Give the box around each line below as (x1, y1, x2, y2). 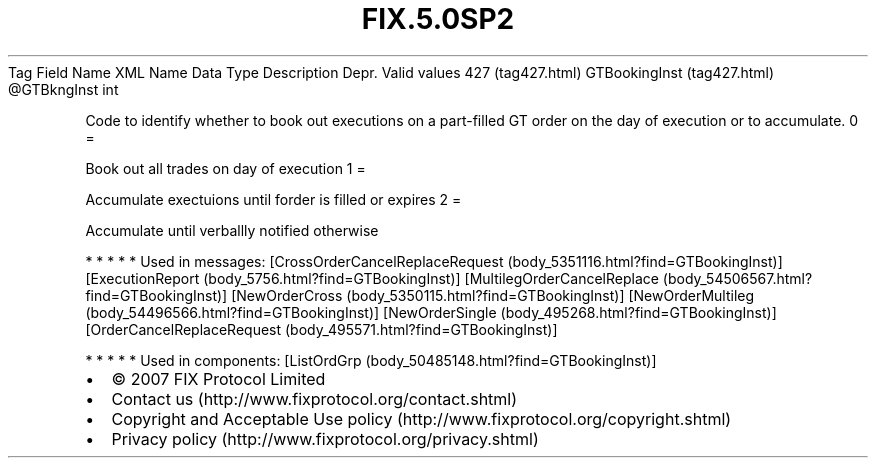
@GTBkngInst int (8, 80, 119, 98)
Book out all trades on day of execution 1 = (85, 159, 366, 177)
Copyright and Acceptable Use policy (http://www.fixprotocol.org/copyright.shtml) (111, 408, 732, 429)
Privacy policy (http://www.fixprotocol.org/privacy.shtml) (111, 428, 539, 449)
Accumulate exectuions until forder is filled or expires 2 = (85, 190, 462, 208)
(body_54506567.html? (662, 269, 813, 287)
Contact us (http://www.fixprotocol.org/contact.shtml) (111, 388, 518, 409)
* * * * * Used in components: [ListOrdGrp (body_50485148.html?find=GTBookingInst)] (85, 351, 657, 369)
